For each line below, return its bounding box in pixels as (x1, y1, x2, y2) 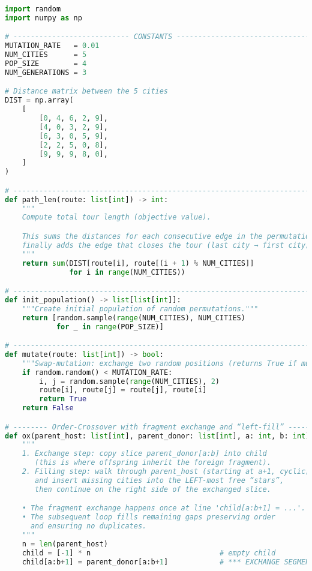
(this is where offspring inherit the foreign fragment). (35, 458, 271, 467)
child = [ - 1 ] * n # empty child (22, 548, 276, 557)
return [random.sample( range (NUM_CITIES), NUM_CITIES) (22, 313, 245, 322)
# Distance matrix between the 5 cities (5, 87, 169, 96)
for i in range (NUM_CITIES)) (69, 268, 185, 277)
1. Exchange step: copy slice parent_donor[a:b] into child (22, 449, 267, 458)
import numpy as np (5, 13, 82, 22)
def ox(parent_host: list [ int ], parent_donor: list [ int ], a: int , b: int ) (5, 431, 310, 440)
